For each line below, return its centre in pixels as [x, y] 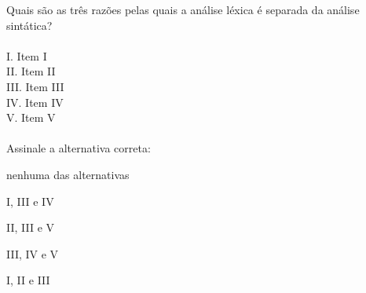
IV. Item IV [35, 102]
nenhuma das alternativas [68, 174]
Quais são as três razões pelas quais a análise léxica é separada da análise [183, 9]
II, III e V [31, 227]
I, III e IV [30, 201]
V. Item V [31, 117]
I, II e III [28, 280]
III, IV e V [33, 253]
